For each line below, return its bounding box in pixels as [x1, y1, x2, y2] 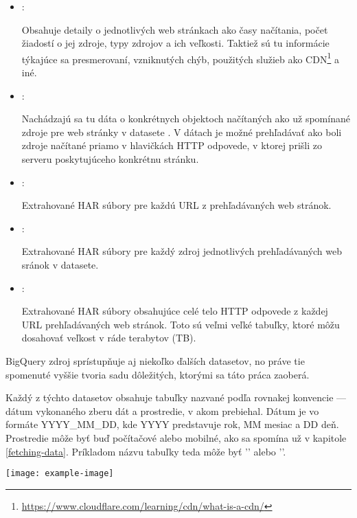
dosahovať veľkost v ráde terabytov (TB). [21, 330, 196, 345]
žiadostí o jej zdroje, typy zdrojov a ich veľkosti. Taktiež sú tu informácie [21, 36, 330, 50]
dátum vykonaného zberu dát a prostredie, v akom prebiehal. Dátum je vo [5, 403, 319, 418]
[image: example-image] [5, 469, 114, 479]
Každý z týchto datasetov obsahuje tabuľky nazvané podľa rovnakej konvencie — [5, 390, 347, 405]
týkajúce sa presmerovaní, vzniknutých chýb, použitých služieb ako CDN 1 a [21, 49, 339, 66]
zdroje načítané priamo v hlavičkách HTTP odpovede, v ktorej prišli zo [21, 138, 322, 153]
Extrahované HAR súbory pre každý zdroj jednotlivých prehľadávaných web [21, 244, 343, 258]
